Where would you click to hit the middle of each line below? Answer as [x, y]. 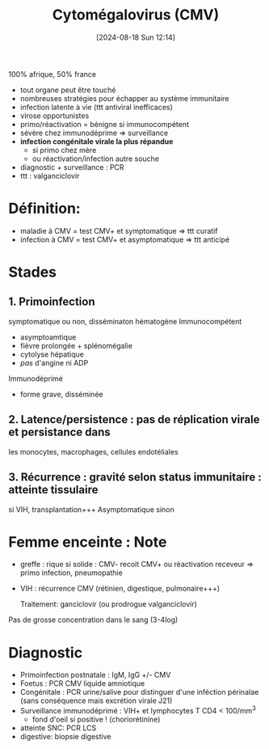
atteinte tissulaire [53, 490]
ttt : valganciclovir [50, 176]
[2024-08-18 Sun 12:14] [136, 37]
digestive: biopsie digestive [65, 737]
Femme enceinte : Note [88, 542]
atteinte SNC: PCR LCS [58, 728]
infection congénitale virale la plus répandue [97, 141]
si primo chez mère [64, 150]
